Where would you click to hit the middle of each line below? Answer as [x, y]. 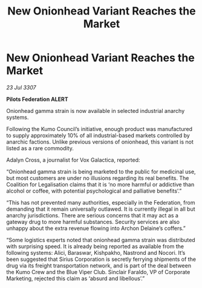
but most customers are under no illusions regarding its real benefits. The [98, 178]
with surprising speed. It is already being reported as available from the [95, 246]
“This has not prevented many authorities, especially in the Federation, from [101, 202]
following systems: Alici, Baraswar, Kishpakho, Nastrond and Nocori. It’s [96, 252]
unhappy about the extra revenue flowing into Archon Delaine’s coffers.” [96, 228]
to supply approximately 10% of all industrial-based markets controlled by [98, 135]
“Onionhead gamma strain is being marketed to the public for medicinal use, [101, 171]
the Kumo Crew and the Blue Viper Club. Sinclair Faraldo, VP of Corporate [98, 272]
